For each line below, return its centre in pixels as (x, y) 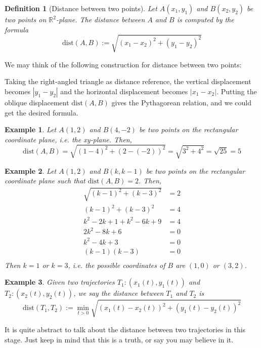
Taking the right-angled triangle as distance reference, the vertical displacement (128, 81)
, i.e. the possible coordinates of (117, 265)
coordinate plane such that (45, 181)
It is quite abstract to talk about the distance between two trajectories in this (125, 329)
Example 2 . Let (31, 170)
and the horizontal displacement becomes (124, 91)
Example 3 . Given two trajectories (60, 282)
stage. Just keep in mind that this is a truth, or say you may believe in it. (119, 339)
